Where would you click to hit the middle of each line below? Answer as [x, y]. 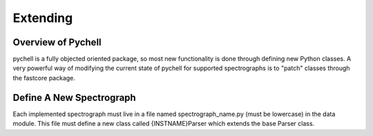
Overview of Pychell [57, 42]
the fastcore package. [44, 78]
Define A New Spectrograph [74, 97]
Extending [43, 18]
